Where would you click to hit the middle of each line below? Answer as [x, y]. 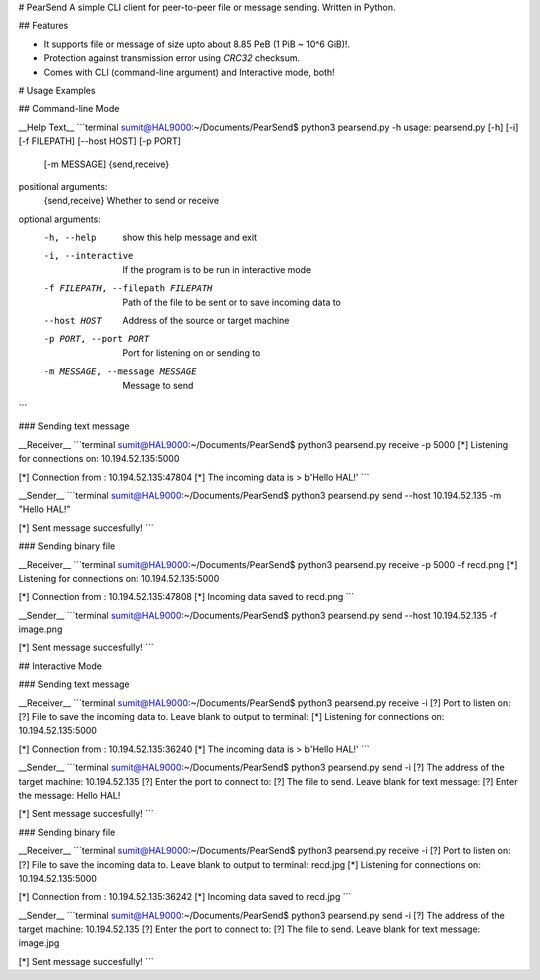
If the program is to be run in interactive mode [217, 269]
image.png [40, 629]
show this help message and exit [189, 237]
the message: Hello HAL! [69, 795]
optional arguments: [60, 219]
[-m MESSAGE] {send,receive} [106, 164]
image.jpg [39, 943]
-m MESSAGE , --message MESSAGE [120, 371]
